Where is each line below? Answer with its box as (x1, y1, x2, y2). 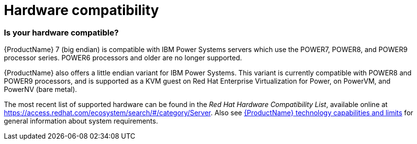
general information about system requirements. (4, 117, 158, 126)
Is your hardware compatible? (4, 27, 119, 37)
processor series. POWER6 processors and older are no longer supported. (4, 54, 242, 62)
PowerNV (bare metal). (4, 85, 77, 94)
